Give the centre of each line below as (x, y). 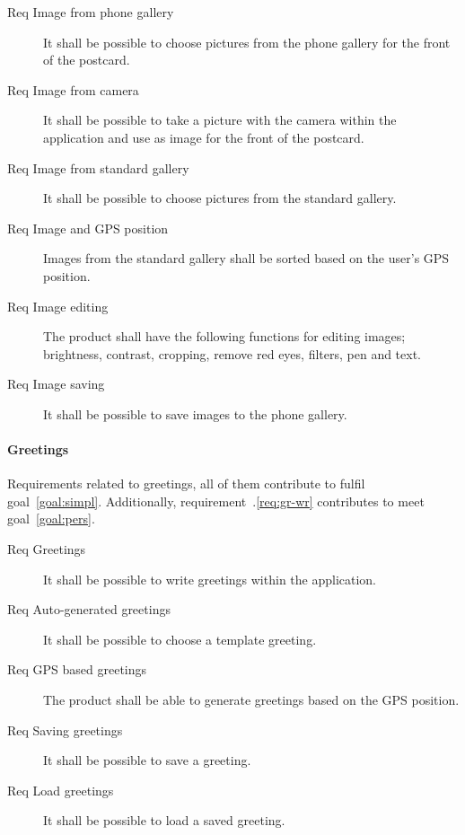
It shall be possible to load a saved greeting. (164, 820)
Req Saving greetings (65, 730)
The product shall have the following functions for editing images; (224, 336)
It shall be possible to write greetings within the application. (210, 579)
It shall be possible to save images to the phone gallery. (195, 413)
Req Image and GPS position (88, 228)
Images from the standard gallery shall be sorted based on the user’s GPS (246, 258)
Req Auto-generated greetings (89, 609)
